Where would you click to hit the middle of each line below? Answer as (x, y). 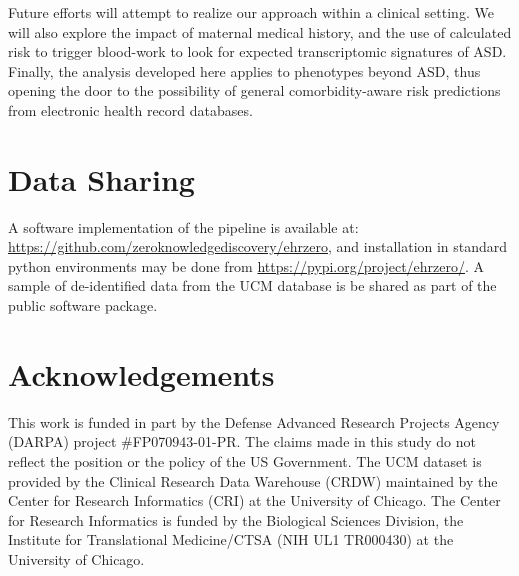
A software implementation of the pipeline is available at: (183, 226)
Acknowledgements (141, 373)
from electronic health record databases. (130, 109)
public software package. (83, 305)
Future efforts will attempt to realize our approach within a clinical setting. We (251, 12)
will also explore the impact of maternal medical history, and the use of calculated (260, 31)
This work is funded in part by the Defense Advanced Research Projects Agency (254, 421)
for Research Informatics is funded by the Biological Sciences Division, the (236, 519)
